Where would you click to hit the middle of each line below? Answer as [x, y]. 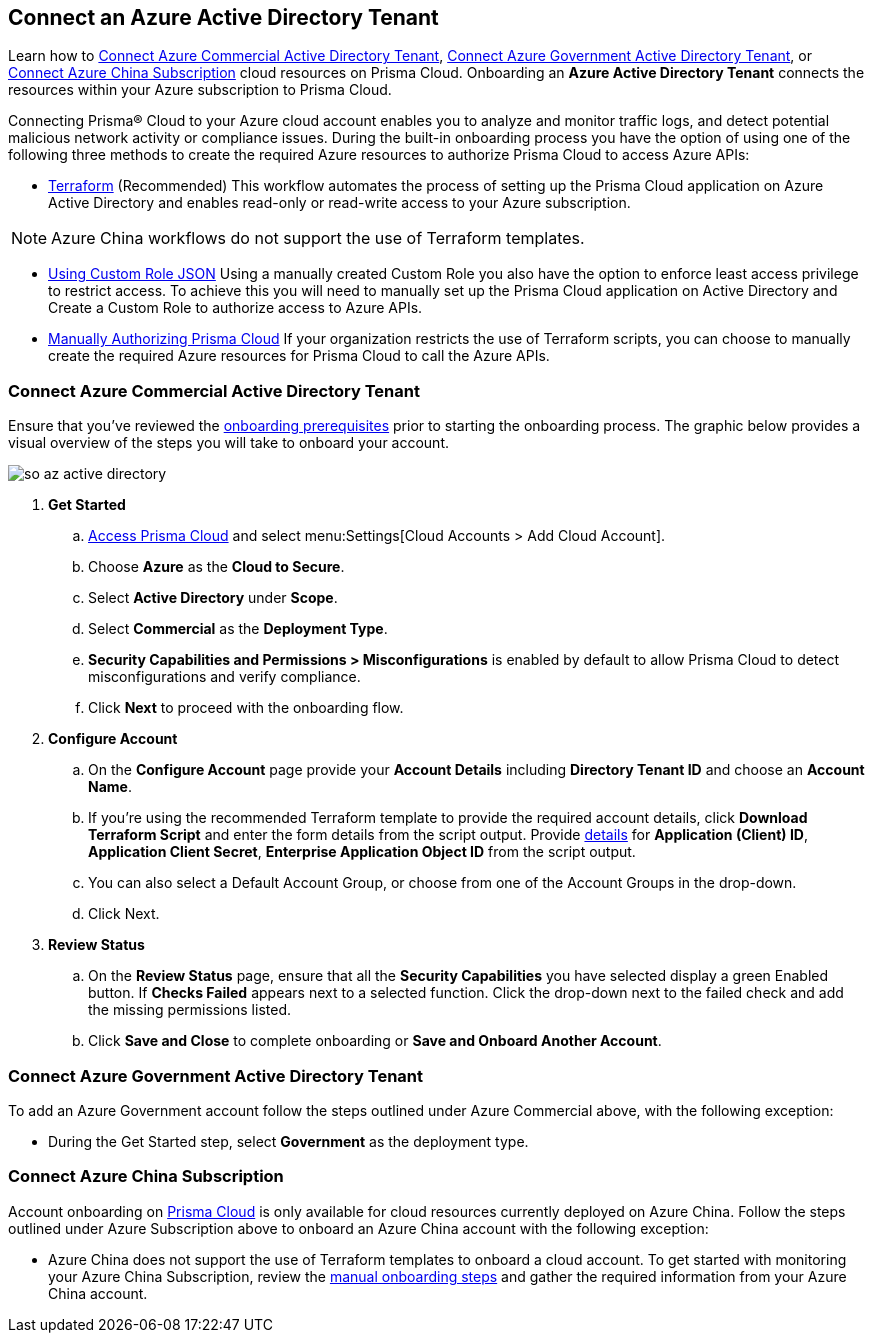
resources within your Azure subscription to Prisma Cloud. [200, 90]
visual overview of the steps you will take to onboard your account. [229, 443]
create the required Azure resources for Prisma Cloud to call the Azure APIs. [299, 356]
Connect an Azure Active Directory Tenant [223, 17]
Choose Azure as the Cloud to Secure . [216, 567]
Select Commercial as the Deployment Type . [238, 629]
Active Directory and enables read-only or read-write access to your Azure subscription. [339, 203]
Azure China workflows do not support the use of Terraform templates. [318, 238]
